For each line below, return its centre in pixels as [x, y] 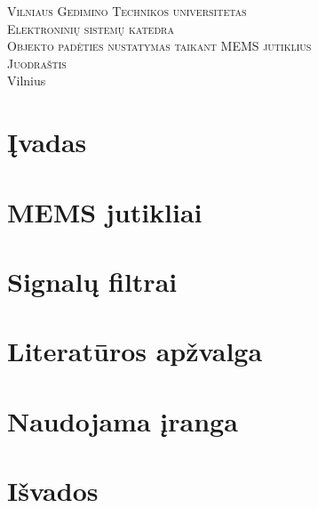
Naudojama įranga [123, 420]
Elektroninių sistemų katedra [91, 28]
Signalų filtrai [92, 281]
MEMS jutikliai [105, 211]
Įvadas [47, 142]
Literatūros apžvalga [135, 351]
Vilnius [27, 81]
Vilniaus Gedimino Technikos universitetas [127, 11]
